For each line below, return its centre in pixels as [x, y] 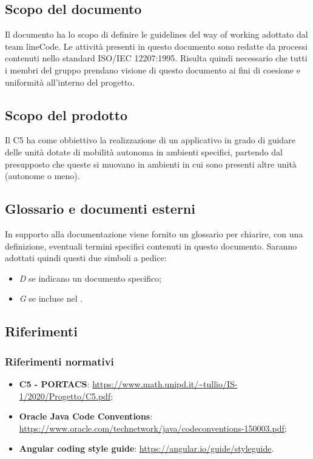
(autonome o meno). [42, 176]
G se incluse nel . [51, 298]
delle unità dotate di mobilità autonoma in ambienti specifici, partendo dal [144, 151]
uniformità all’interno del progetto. [70, 82]
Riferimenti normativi [59, 361]
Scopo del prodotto [66, 114]
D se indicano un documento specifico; [90, 278]
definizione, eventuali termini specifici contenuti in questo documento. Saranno [151, 246]
